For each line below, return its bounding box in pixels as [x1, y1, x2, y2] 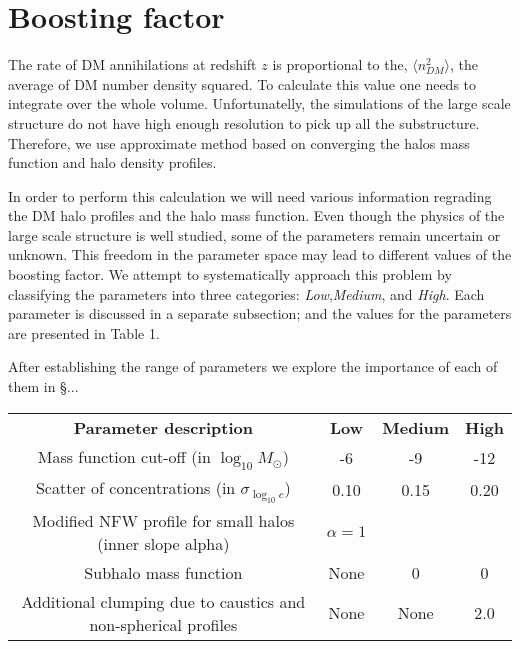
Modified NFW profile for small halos [32, 508, 295, 532]
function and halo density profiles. [8, 152, 217, 173]
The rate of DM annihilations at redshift [8, 54, 257, 75]
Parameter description [73, 415, 253, 439]
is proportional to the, [272, 54, 408, 75]
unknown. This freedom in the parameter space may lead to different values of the [8, 244, 512, 265]
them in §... [8, 376, 79, 397]
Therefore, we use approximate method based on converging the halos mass [8, 132, 470, 153]
